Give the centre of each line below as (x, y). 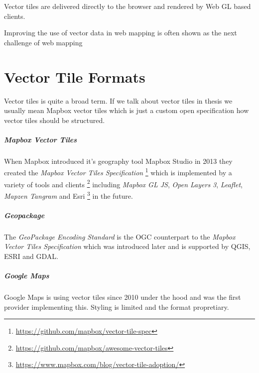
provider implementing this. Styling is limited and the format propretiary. (117, 307)
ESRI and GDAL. (31, 256)
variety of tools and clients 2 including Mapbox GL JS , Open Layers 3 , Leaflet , (124, 183)
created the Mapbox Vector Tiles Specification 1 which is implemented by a (118, 172)
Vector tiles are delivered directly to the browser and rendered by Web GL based (128, 6)
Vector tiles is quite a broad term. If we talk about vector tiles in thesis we (118, 100)
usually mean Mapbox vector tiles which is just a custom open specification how (127, 110)
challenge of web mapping (43, 42)
